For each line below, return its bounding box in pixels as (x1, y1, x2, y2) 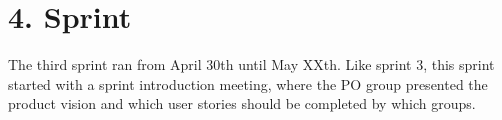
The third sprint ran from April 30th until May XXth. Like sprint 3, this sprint (8, 54, 495, 75)
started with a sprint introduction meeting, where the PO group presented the (8, 73, 488, 94)
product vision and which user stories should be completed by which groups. (8, 93, 476, 114)
